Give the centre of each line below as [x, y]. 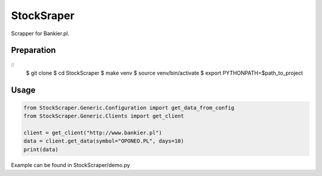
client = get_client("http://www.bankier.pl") [93, 133]
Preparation [33, 50]
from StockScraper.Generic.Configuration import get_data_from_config [129, 108]
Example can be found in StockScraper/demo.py [71, 165]
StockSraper [43, 16]
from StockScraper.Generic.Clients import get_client [104, 116]
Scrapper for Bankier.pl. [40, 33]
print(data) [41, 149]
